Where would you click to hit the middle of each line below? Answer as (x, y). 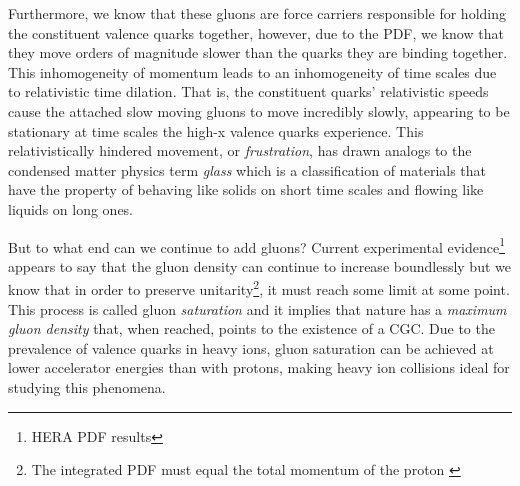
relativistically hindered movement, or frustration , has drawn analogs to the (240, 150)
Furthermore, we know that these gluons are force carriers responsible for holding (257, 13)
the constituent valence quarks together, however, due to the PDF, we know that (256, 32)
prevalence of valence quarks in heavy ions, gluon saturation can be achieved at (251, 347)
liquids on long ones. (71, 208)
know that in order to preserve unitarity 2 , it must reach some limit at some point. (259, 288)
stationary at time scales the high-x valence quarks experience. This (216, 130)
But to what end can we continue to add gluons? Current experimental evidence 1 (256, 245)
